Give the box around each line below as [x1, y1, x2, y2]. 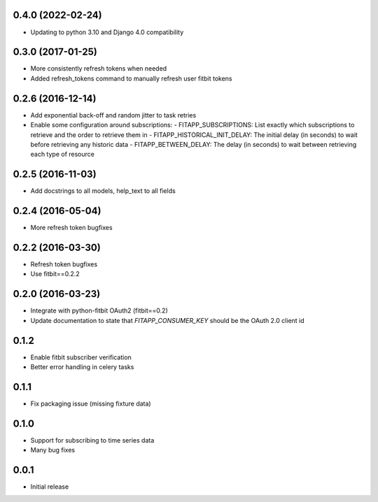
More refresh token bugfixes [30, 224, 113, 232]
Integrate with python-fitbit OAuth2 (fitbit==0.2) [30, 306, 168, 315]
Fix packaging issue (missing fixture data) [30, 399, 151, 408]
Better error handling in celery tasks [30, 362, 134, 371]
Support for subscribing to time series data [30, 436, 155, 444]
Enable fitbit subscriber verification [30, 353, 132, 361]
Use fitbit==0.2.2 [30, 270, 80, 278]
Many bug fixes [30, 446, 76, 454]
